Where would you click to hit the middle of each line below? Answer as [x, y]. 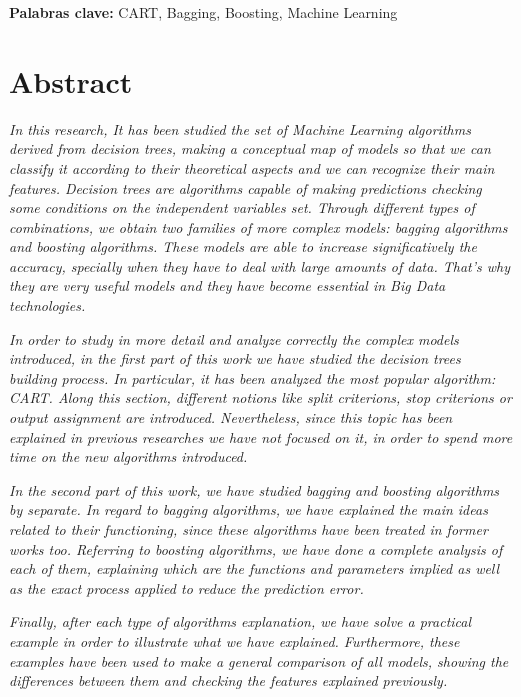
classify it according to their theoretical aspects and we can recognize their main [252, 167]
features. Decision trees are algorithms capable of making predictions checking [245, 187]
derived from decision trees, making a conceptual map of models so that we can [250, 148]
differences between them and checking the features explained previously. [228, 680]
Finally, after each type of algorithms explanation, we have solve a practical [240, 621]
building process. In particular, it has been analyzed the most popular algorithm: [252, 377]
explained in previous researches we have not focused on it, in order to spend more [261, 436]
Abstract [71, 80]
